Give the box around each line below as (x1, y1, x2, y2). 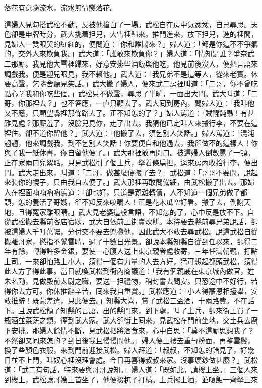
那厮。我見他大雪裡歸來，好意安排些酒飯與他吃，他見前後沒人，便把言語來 (11, 58, 258, 69)
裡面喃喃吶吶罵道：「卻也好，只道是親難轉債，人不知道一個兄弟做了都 (18, 186, 247, 197)
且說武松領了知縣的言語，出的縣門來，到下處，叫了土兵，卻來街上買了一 (18, 305, 258, 315)
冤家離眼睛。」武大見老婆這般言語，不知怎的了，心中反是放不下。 (32, 206, 247, 217)
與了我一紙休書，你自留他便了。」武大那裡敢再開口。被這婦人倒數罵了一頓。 (4, 147, 254, 158)
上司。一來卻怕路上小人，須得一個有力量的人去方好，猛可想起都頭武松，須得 (4, 255, 258, 266)
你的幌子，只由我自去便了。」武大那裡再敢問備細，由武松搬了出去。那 (18, 177, 247, 187)
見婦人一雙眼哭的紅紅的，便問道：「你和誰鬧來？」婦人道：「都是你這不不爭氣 (4, 38, 258, 49)
